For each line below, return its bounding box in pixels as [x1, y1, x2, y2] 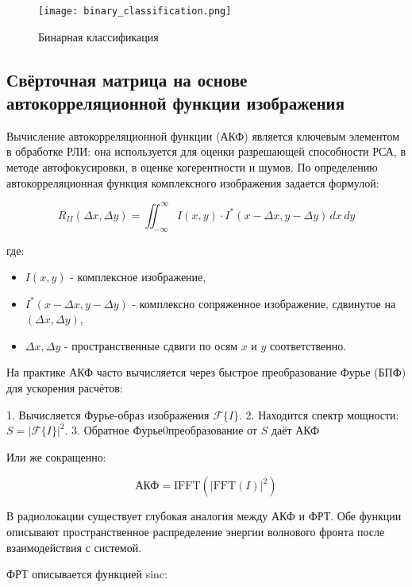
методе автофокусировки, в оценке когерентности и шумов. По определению [6, 159, 378, 176]
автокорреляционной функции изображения [6, 91, 345, 115]
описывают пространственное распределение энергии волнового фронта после [6, 523, 385, 540]
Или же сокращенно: [6, 448, 106, 465]
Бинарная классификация [38, 28, 159, 44]
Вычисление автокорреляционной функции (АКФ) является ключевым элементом [6, 127, 400, 144]
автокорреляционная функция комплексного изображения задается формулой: [6, 174, 379, 191]
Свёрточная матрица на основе [6, 67, 248, 91]
